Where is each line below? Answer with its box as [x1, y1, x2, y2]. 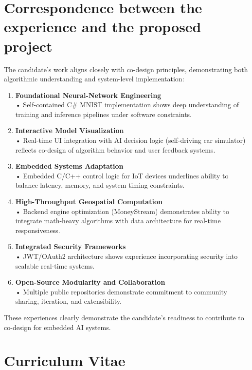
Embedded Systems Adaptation [15, 161, 124, 171]
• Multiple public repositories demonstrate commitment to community [15, 286, 227, 296]
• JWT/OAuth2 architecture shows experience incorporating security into [15, 251, 238, 261]
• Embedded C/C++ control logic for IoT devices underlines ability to [15, 170, 229, 180]
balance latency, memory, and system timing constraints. [15, 180, 185, 190]
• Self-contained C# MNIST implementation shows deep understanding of [15, 99, 239, 110]
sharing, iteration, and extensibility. [15, 296, 122, 306]
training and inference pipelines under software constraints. [15, 109, 192, 119]
